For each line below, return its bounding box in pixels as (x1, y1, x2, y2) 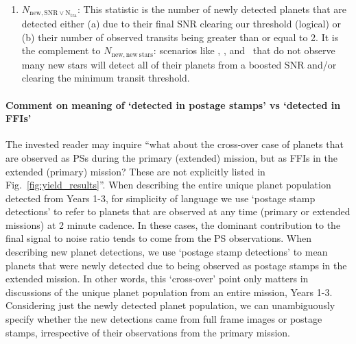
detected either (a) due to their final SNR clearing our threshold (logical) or (21, 16, 342, 31)
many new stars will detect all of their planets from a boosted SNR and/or (21, 57, 337, 71)
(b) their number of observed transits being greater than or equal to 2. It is (21, 29, 339, 44)
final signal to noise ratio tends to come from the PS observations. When (5, 231, 311, 245)
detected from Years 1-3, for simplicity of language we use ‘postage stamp (5, 191, 316, 205)
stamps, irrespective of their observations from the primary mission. (5, 325, 290, 339)
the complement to (21, 43, 101, 58)
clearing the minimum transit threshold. (21, 71, 190, 85)
